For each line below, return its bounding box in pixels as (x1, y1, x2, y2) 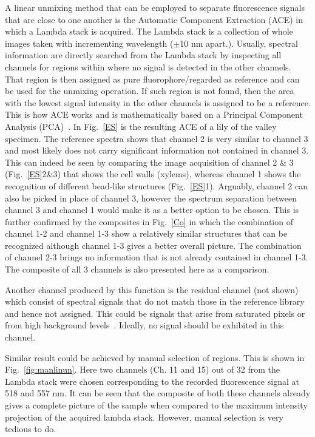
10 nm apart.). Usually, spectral (180, 36, 298, 49)
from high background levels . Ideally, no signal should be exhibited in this (5, 319, 284, 331)
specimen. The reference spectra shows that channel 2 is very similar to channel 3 (5, 132, 308, 144)
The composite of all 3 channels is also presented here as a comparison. (5, 263, 269, 276)
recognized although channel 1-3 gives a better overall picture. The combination (5, 239, 302, 251)
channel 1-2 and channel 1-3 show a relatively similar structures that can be (5, 227, 288, 240)
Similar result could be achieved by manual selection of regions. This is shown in (5, 351, 305, 364)
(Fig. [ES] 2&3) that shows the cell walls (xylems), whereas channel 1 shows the (5, 168, 301, 180)
